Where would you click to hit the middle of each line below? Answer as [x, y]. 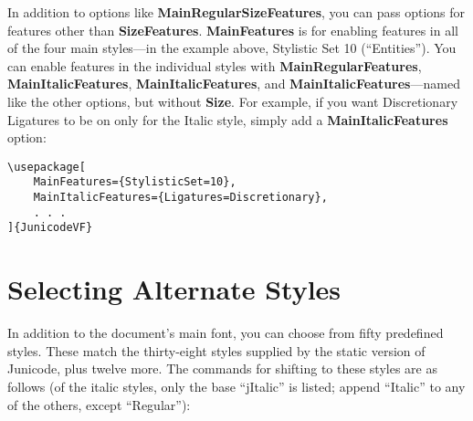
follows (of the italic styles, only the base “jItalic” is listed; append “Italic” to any [236, 386]
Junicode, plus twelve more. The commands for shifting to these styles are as [222, 368]
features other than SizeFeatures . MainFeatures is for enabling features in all [233, 30]
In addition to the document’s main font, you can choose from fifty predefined [226, 333]
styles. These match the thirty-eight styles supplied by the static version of [216, 350]
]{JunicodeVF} [50, 228]
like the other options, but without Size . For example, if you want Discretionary [233, 101]
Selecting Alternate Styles [174, 289]
